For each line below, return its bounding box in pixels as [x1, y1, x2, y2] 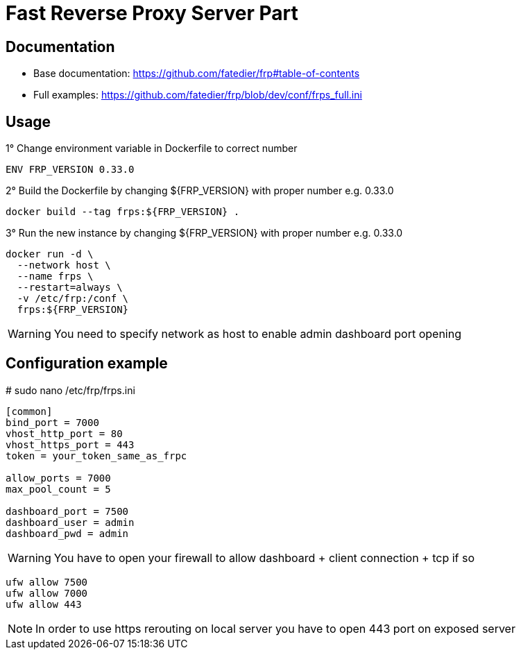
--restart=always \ [17, 282, 123, 294]
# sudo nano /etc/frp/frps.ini [6, 384, 135, 396]
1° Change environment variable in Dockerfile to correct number [6, 142, 298, 155]
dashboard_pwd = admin [6, 527, 129, 539]
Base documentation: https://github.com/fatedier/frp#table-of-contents [33, 67, 360, 80]
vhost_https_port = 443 [6, 439, 135, 450]
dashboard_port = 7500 [6, 505, 129, 517]
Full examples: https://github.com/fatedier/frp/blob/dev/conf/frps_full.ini [33, 89, 362, 101]
